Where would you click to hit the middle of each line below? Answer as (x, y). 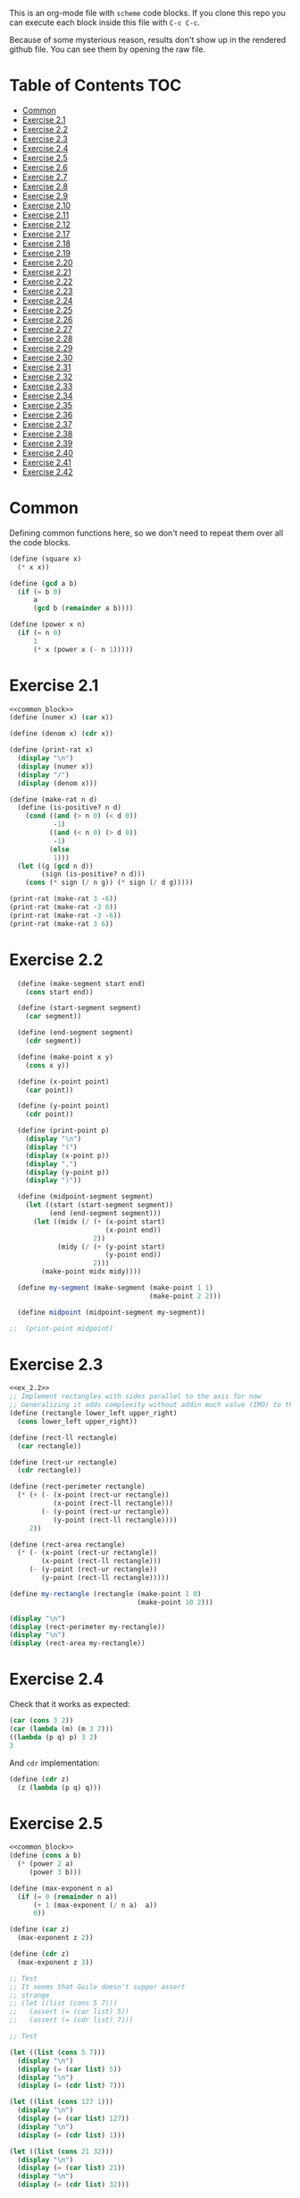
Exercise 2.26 (47, 319)
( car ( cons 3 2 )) (42, 1721)
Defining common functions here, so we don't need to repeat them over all (146, 533)
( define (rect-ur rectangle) (63, 1462)
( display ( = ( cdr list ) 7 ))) (71, 2086)
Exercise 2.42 (47, 472)
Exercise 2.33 (47, 386)
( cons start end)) (59, 992)
